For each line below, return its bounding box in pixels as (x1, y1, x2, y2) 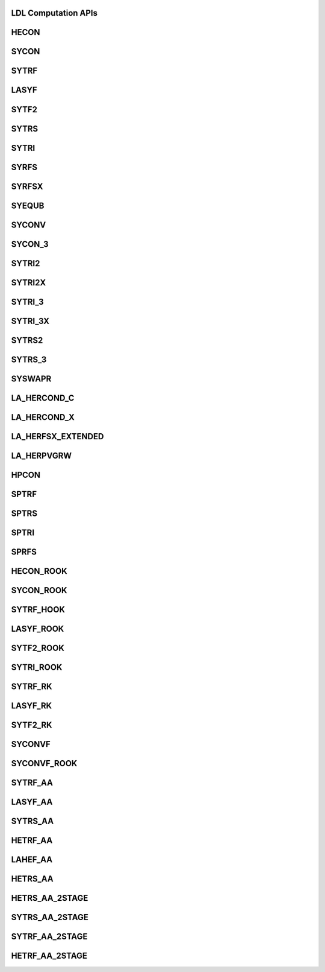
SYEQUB (11, 200, 45, 211)
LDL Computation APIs (11, 8, 98, 18)
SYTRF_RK (11, 681, 52, 691)
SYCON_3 (11, 239, 49, 249)
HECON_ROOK (11, 566, 67, 576)
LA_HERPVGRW (11, 450, 72, 461)
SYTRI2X (11, 278, 46, 288)
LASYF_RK (11, 700, 52, 711)
